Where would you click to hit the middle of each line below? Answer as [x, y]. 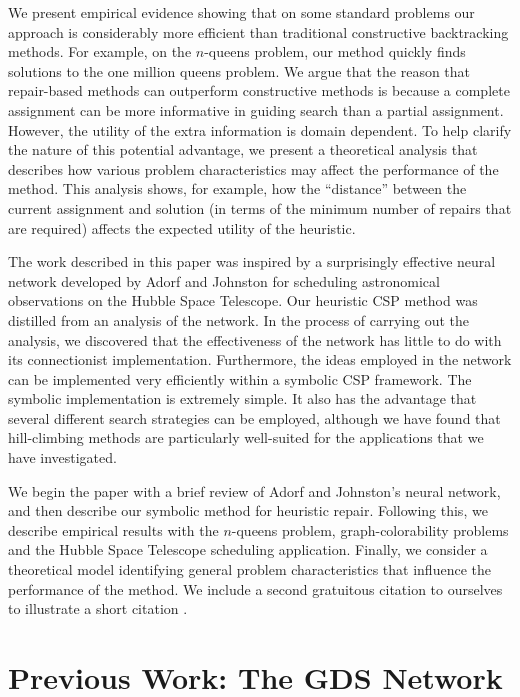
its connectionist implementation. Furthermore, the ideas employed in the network [260, 359]
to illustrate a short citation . [98, 608]
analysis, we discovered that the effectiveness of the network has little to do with [255, 339]
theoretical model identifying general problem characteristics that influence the [249, 569]
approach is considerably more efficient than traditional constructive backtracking [258, 31]
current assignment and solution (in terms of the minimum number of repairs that [260, 207]
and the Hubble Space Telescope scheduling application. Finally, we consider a [248, 549]
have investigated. [62, 457]
